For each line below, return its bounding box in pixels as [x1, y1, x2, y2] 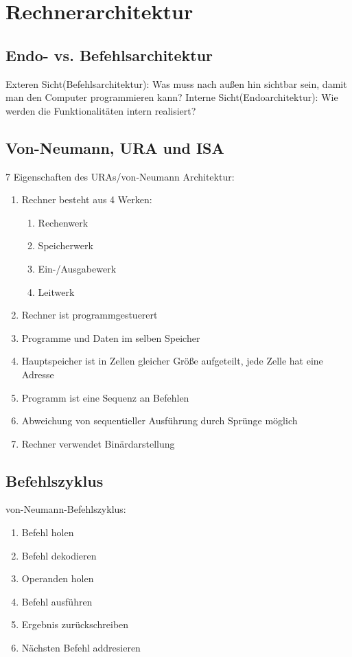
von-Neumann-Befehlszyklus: [5, 502, 126, 516]
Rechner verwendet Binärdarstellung [21, 436, 175, 450]
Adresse [21, 367, 54, 381]
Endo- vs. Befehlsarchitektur [5, 44, 213, 65]
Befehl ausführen [21, 594, 93, 608]
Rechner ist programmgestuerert [21, 308, 158, 322]
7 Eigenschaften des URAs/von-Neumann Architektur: [5, 169, 235, 183]
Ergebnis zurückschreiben [21, 617, 129, 632]
